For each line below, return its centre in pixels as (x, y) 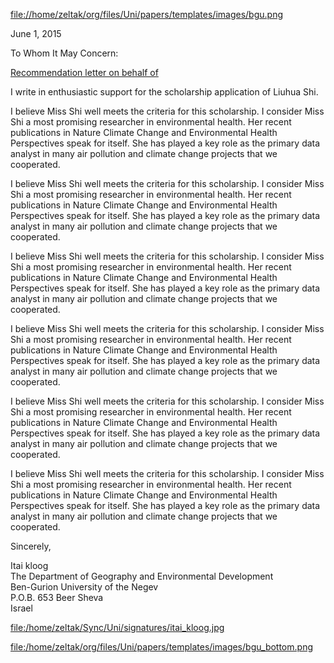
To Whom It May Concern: (64, 53)
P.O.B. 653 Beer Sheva (57, 597)
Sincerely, (31, 546)
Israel (21, 608)
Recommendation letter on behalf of (84, 72)
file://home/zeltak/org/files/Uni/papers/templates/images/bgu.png (147, 14)
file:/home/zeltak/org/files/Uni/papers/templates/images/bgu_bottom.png (161, 647)
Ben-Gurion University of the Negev (84, 587)
